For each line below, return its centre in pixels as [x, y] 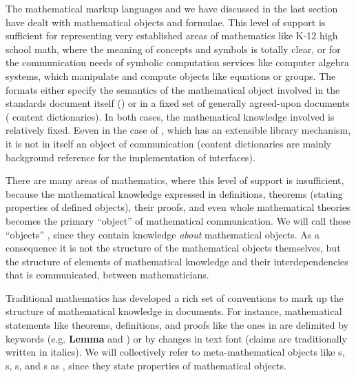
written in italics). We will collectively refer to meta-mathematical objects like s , [175, 352]
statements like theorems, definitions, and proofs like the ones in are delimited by [177, 325]
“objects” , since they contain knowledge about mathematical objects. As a [163, 234]
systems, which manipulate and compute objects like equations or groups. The [171, 75]
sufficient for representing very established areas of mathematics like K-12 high [172, 35]
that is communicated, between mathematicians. [107, 275]
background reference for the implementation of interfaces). [130, 157]
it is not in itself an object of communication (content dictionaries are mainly [169, 143]
